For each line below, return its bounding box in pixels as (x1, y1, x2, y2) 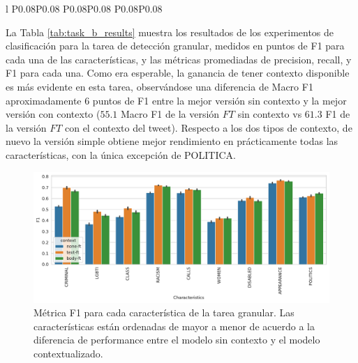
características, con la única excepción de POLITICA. (6, 147, 236, 162)
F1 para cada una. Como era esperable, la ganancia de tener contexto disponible (6, 65, 350, 80)
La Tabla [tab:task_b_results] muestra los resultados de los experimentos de (6, 24, 334, 39)
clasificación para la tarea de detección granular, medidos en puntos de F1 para (6, 38, 345, 53)
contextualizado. (33, 346, 103, 360)
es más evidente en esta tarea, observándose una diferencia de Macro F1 (6, 79, 313, 93)
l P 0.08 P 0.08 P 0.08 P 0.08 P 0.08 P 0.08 (6, 1, 163, 15)
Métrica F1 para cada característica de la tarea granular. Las (33, 305, 294, 320)
